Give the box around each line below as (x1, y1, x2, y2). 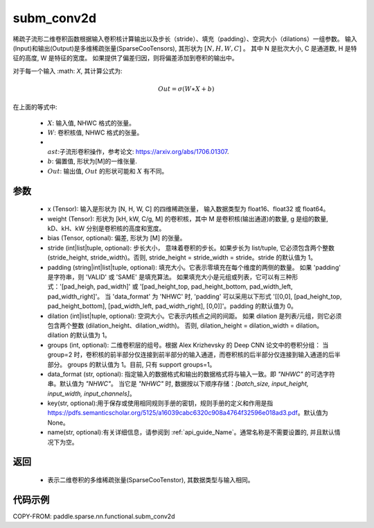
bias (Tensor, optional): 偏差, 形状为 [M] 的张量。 (47, 234, 186, 242)
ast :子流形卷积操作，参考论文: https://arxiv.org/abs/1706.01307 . (47, 148, 229, 156)
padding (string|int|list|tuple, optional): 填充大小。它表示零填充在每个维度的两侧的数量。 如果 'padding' (47, 263, 341, 271)
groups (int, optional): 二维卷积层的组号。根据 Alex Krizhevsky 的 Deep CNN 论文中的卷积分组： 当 (47, 341, 329, 349)
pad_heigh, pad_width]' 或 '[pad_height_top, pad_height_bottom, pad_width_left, (63, 282, 293, 291)
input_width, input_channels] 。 (47, 389, 136, 398)
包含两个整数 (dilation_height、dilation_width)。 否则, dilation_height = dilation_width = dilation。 (47, 321, 323, 330)
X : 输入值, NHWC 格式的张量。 (47, 119, 135, 127)
